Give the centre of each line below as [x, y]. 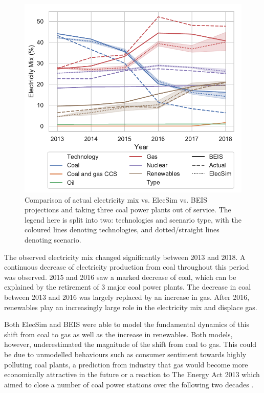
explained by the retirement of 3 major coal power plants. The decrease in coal [128, 287]
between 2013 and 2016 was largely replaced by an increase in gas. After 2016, [127, 297]
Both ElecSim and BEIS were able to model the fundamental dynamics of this [127, 324]
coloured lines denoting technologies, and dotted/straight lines [122, 230]
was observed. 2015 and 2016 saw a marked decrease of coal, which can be [120, 277]
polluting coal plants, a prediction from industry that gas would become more [126, 364]
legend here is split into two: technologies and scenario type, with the [133, 219]
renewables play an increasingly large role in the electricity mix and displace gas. [131, 307]
